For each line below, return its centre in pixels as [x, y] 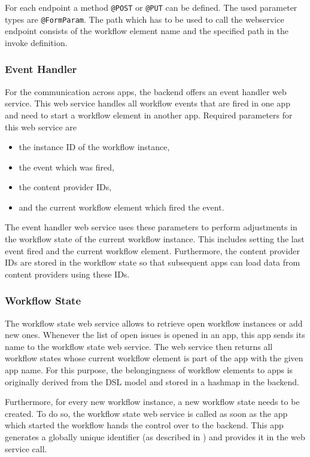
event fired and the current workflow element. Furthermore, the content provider [152, 250]
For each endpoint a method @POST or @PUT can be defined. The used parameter [151, 7]
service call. [26, 448]
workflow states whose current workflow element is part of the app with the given [154, 358]
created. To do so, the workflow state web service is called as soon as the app [146, 413]
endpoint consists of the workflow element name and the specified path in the [147, 31]
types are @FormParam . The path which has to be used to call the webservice [145, 19]
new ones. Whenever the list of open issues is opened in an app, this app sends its [155, 335]
